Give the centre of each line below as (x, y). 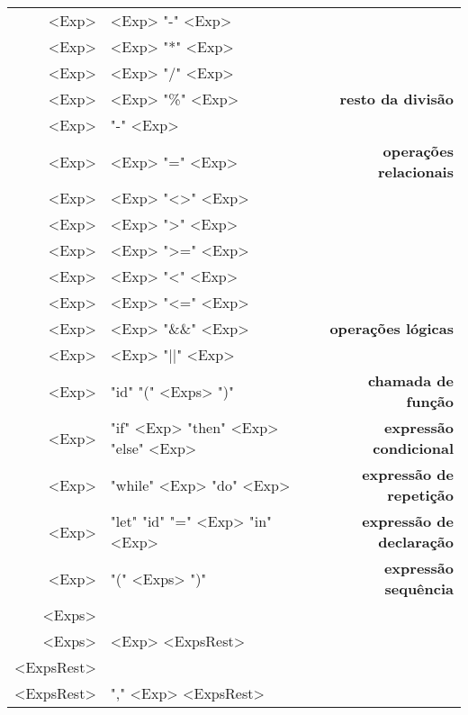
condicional (413, 448)
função (430, 401)
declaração (416, 542)
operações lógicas (391, 328)
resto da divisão (396, 99)
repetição (420, 495)
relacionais (415, 172)
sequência (419, 588)
